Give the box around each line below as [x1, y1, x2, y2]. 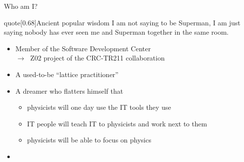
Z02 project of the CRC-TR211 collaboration [30, 53, 165, 63]
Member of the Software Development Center [15, 43, 151, 53]
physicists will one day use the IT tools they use [27, 102, 171, 112]
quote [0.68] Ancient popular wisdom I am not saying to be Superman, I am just [4, 17, 241, 27]
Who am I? [4, 1, 38, 11]
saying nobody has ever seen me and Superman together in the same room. [4, 27, 229, 37]
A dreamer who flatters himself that [15, 85, 123, 96]
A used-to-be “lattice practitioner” [15, 69, 119, 79]
